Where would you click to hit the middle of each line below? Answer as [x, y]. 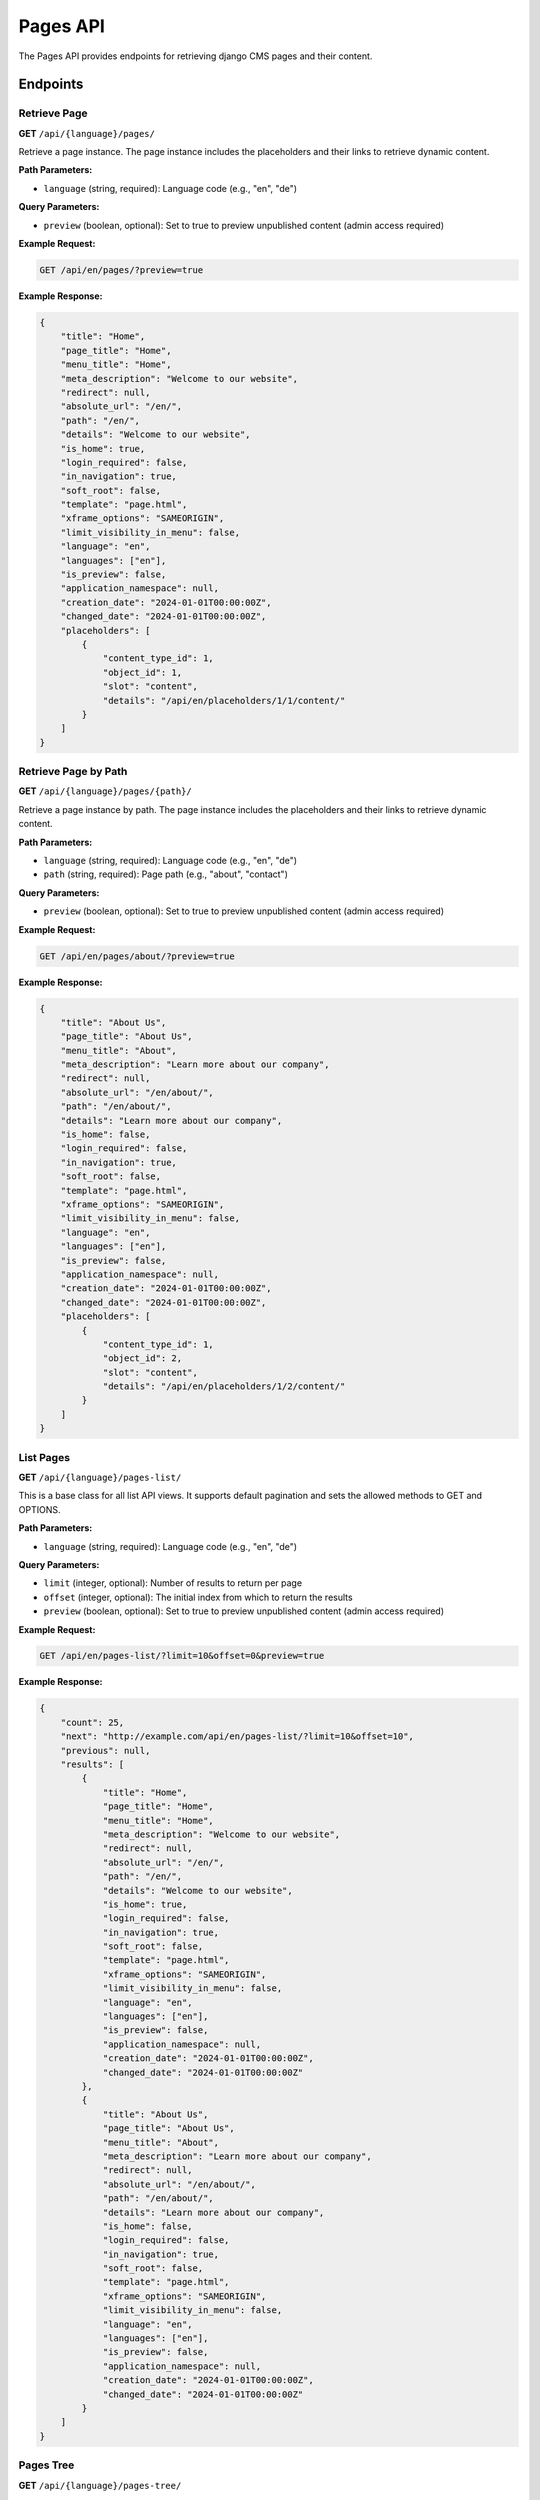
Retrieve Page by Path [73, 772]
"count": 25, [92, 1722]
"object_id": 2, [142, 1358]
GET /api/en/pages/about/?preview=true [137, 956]
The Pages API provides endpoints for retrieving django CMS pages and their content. [195, 56]
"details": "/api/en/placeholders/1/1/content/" [224, 700]
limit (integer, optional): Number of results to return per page [173, 1583]
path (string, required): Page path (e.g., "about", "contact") [166, 874]
